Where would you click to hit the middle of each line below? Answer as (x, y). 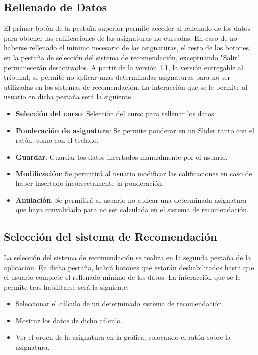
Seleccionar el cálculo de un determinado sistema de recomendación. (120, 303)
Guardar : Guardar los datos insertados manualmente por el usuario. (122, 156)
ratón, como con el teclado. (57, 140)
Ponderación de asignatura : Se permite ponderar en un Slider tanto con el (135, 130)
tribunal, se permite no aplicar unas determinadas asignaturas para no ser (117, 77)
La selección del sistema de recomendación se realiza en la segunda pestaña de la (128, 257)
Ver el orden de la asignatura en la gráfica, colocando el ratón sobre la (123, 337)
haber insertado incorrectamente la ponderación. (90, 183)
